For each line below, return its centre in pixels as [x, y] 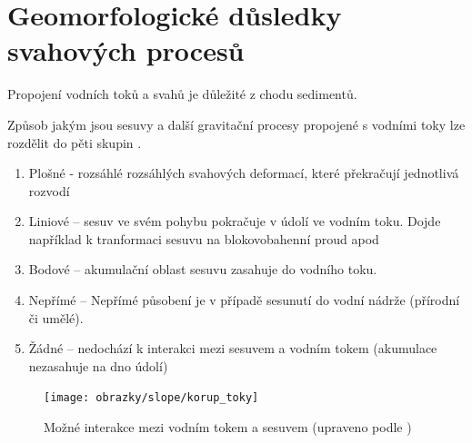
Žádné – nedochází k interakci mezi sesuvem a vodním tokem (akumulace [233, 348]
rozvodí [49, 190]
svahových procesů [126, 50]
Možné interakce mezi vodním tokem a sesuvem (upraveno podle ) [228, 427]
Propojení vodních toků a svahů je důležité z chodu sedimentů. [182, 94]
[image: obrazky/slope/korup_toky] [151, 398]
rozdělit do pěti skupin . [75, 142]
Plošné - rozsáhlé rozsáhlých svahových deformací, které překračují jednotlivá [244, 173]
